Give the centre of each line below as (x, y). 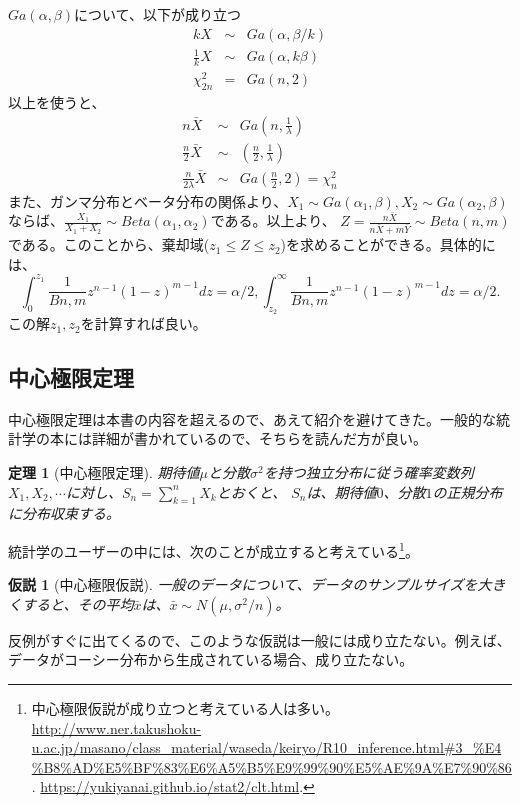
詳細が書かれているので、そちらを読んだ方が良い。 (259, 438)
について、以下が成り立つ (157, 14)
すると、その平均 (77, 603)
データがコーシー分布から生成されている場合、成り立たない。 (211, 659)
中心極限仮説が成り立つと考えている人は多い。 (185, 708)
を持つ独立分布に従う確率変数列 (368, 472)
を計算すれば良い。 (143, 323)
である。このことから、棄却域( (109, 244)
